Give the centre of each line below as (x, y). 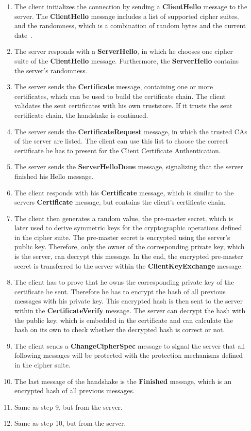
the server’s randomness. (51, 70)
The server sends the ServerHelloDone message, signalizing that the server (129, 167)
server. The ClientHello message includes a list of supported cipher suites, (127, 16)
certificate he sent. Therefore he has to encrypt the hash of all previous (120, 291)
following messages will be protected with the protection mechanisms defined (128, 355)
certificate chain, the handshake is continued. (81, 115)
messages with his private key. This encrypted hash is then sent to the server (128, 301)
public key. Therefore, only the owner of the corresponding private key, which (129, 247)
